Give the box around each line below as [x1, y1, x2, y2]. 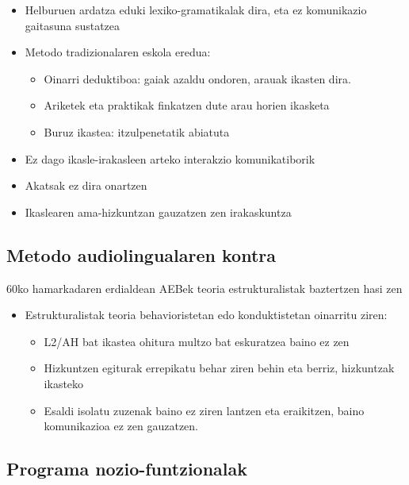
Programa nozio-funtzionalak [6, 456, 248, 481]
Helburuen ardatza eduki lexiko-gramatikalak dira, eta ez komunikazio [25, 2, 367, 17]
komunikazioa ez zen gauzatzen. [44, 418, 199, 434]
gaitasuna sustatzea [25, 17, 120, 33]
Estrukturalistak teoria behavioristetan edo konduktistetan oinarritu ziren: [25, 306, 388, 323]
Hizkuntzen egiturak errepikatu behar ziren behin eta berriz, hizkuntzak [44, 360, 395, 376]
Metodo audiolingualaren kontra [6, 242, 276, 267]
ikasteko [44, 375, 84, 391]
